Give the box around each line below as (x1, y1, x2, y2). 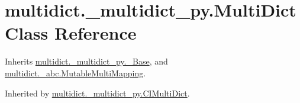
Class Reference (5, 21, 137, 45)
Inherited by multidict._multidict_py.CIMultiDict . (5, 86, 190, 99)
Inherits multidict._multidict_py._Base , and (5, 55, 168, 67)
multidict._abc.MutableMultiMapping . (5, 66, 146, 79)
